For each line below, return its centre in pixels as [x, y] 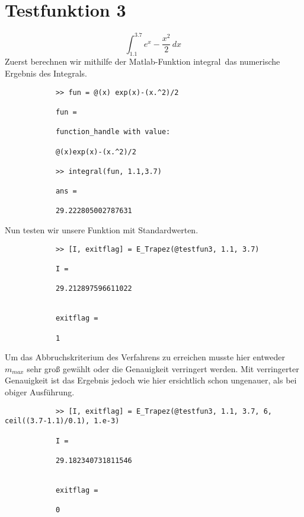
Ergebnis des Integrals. [46, 73]
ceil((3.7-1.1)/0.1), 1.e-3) [62, 421]
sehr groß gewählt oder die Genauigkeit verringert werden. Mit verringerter [163, 368]
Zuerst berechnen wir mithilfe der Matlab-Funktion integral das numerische [143, 61]
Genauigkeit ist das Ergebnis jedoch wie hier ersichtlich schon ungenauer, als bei [151, 380]
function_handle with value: [113, 132]
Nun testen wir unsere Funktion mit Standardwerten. [102, 230]
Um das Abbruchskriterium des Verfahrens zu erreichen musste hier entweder [145, 357]
